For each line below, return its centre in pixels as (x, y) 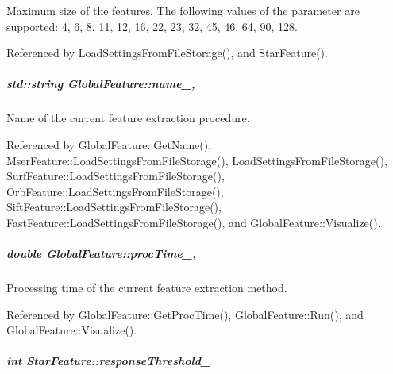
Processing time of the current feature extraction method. (147, 288)
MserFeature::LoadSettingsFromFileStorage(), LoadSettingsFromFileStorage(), (197, 160)
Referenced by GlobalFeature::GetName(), (109, 144)
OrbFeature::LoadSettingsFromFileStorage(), (115, 191)
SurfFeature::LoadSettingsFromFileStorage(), (116, 176)
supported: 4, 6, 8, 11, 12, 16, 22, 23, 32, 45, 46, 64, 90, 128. (152, 26)
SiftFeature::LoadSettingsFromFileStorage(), (114, 207)
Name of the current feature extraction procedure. (128, 118)
